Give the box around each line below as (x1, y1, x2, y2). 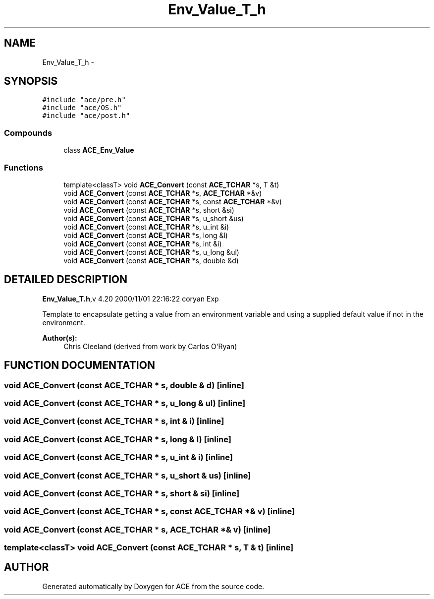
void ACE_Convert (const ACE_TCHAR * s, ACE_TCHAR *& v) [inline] (4, 524, 271, 535)
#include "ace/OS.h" (42, 104, 122, 112)
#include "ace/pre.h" (42, 96, 126, 104)
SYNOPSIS (4, 75, 58, 88)
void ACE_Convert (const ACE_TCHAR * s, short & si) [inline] (4, 488, 240, 498)
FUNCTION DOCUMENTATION (4, 359, 155, 372)
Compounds (4, 127, 53, 138)
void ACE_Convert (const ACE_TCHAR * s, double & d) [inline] (4, 380, 244, 390)
